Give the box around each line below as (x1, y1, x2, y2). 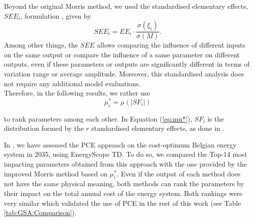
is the (207, 113, 224, 123)
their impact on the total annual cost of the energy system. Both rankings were (4, 188, 243, 198)
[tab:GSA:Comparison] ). (4, 207, 77, 218)
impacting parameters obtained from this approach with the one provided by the (4, 159, 247, 169)
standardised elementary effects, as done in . (91, 123, 225, 133)
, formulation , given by (20, 10, 91, 21)
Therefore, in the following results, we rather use (4, 88, 150, 98)
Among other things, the (4, 40, 78, 50)
